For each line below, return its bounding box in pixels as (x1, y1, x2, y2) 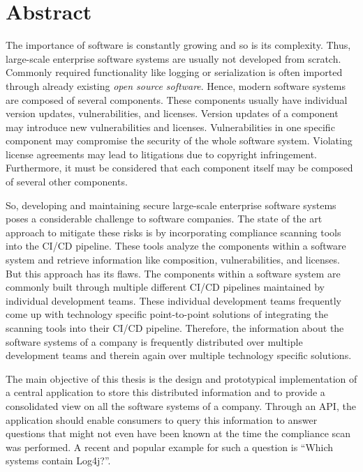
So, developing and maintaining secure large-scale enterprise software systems (6, 197, 336, 212)
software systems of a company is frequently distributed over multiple (6, 334, 303, 349)
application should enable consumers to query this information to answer (6, 412, 318, 427)
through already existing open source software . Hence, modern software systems (6, 78, 346, 93)
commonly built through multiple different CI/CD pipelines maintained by (6, 280, 325, 294)
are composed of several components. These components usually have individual (6, 92, 348, 107)
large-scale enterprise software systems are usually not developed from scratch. (6, 51, 341, 66)
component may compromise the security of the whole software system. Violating (6, 133, 353, 148)
